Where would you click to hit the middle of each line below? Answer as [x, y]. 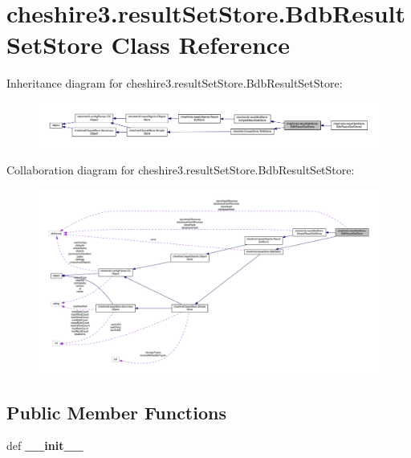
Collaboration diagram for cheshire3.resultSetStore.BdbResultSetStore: [181, 170]
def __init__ [45, 446]
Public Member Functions [116, 412]
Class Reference [200, 45]
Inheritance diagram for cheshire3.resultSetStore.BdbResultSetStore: [175, 83]
